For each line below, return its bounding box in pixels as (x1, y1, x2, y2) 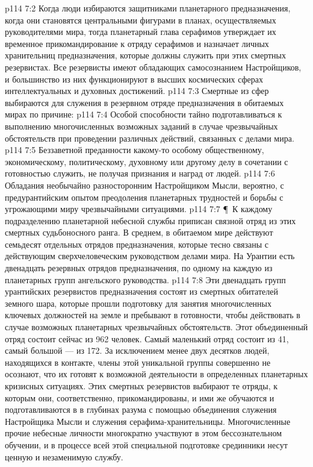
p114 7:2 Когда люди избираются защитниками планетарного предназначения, (5, 2, 291, 14)
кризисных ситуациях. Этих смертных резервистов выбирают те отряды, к (5, 380, 278, 392)
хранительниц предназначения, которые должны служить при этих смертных (5, 49, 286, 61)
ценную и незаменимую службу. (5, 450, 123, 463)
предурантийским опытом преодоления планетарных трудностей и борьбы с (5, 190, 284, 203)
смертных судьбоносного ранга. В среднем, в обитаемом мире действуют (5, 226, 273, 239)
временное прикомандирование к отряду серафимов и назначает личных (5, 37, 269, 49)
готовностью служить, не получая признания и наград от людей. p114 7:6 (5, 167, 275, 180)
